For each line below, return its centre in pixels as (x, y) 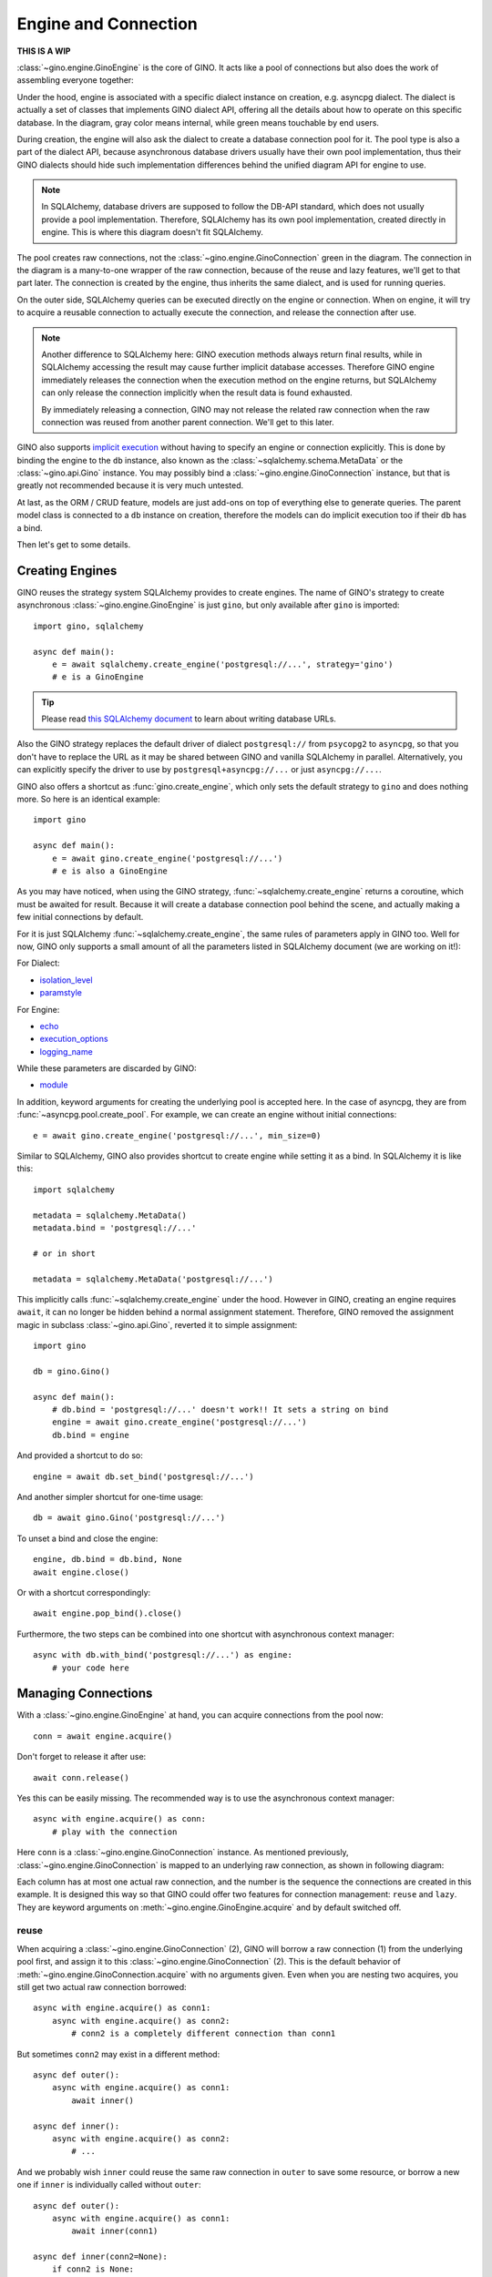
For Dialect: (38, 963)
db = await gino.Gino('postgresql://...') (129, 1518)
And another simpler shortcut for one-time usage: (110, 1497)
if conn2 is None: (93, 2269)
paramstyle (61, 993)
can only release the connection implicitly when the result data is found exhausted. (197, 393)
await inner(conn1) (115, 2231)
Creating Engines (67, 571)
